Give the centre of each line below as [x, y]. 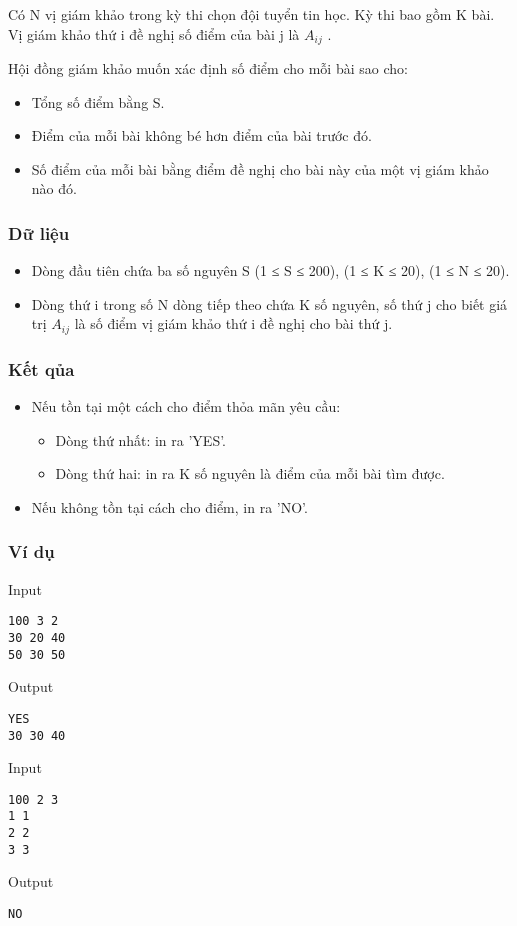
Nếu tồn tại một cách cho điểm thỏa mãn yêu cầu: [186, 406]
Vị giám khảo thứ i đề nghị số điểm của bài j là [154, 33]
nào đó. [54, 188]
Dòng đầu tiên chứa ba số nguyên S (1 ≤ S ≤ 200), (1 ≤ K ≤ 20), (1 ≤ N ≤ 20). [270, 270]
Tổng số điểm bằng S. [98, 101]
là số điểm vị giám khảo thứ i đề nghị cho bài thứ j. [233, 323]
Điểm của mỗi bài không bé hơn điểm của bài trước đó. [201, 135]
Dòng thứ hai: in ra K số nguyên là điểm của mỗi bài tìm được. [250, 473]
